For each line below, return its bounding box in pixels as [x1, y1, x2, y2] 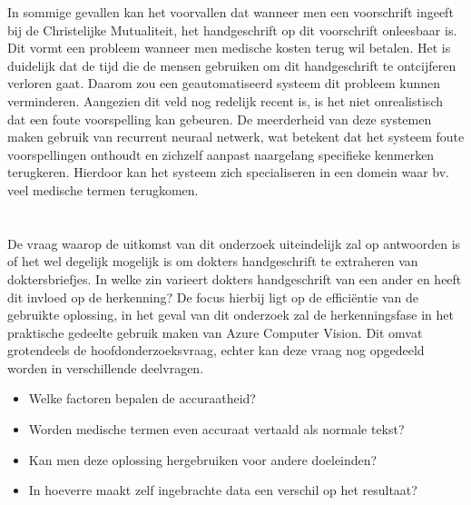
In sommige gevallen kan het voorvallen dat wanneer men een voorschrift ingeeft [7, 3, 454, 21]
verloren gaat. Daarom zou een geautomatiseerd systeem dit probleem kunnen [7, 74, 440, 93]
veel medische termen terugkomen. [7, 180, 199, 199]
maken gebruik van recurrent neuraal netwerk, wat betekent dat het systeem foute [7, 127, 465, 146]
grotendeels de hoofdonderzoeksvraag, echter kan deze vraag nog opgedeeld [7, 341, 425, 360]
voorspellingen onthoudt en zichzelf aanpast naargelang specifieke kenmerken [7, 144, 435, 163]
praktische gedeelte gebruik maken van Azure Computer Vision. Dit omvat [7, 322, 423, 342]
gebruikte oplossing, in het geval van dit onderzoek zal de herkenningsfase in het [7, 305, 454, 324]
